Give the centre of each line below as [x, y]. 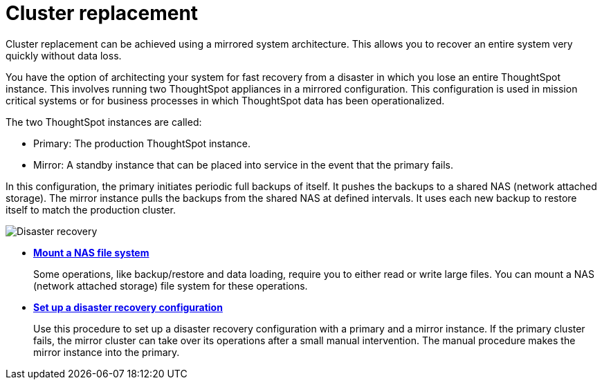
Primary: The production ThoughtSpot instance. [142, 143]
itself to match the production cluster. [91, 209]
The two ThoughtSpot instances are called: [104, 122]
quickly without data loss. [64, 55]
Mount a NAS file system [91, 252]
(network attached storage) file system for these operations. [171, 285]
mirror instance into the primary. [107, 352]
